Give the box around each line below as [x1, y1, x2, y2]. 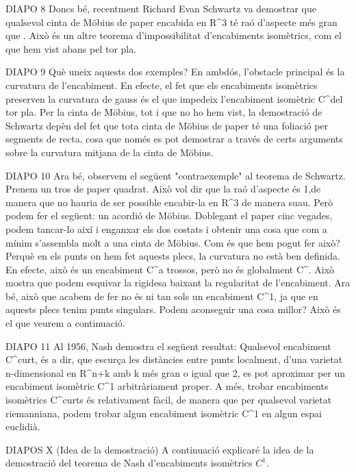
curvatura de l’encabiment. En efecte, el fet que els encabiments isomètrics [5, 77, 318, 92]
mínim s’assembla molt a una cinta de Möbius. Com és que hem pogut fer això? [5, 235, 340, 249]
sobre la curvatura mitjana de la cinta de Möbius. [5, 145, 214, 159]
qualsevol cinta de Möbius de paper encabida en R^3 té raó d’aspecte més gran [5, 14, 338, 29]
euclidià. [5, 419, 40, 434]
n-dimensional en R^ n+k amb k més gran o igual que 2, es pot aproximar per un [5, 365, 346, 380]
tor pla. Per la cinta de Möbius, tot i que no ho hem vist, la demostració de [5, 105, 322, 119]
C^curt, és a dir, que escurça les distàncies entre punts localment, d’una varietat [5, 352, 343, 367]
